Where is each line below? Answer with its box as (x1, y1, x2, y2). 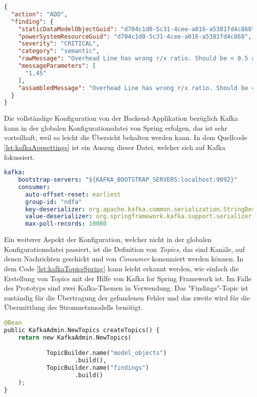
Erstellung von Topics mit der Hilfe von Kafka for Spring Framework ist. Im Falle (4, 273, 252, 283)
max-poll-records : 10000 (25, 220, 107, 228)
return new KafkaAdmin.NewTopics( (18, 334, 131, 341)
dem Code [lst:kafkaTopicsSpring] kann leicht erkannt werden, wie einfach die (4, 263, 239, 273)
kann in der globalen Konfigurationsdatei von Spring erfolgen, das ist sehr (4, 122, 228, 133)
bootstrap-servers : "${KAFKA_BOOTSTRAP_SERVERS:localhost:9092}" (18, 176, 238, 184)
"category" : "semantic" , (18, 48, 100, 55)
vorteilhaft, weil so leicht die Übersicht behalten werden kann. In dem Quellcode (4, 132, 248, 143)
